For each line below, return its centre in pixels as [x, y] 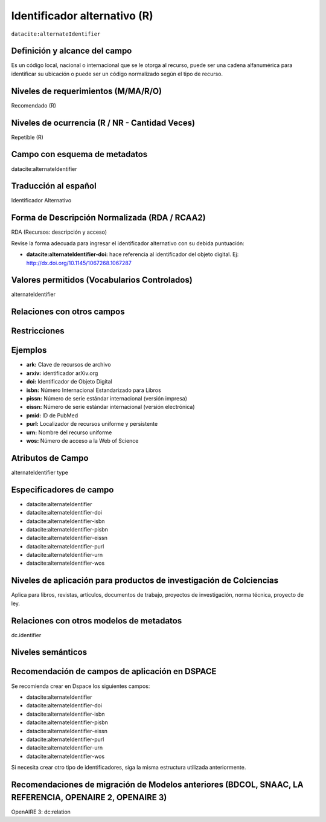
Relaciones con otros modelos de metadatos [97, 621]
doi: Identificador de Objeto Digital [69, 382]
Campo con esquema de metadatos [79, 154]
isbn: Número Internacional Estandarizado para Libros [94, 390]
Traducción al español [54, 186]
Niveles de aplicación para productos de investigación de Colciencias [145, 581]
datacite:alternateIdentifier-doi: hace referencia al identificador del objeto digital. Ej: [133, 254]
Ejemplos [29, 350]
